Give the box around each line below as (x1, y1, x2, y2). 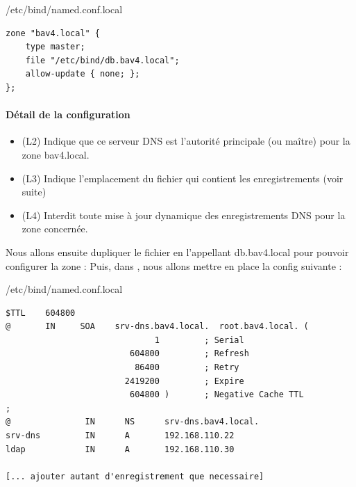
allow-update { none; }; (25, 69, 140, 79)
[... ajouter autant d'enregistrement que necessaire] (6, 471, 264, 481)
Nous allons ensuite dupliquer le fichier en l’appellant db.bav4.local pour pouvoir (6, 244, 349, 259)
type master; (25, 42, 85, 52)
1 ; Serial (154, 335, 244, 345)
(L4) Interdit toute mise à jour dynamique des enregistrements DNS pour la (22, 207, 346, 222)
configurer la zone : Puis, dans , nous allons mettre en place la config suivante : (6, 258, 342, 273)
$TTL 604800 (6, 308, 76, 318)
